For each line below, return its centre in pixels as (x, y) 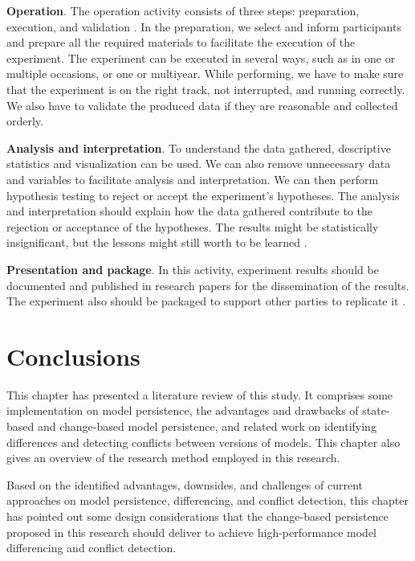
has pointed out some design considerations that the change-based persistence (197, 516)
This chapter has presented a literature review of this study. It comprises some (200, 394)
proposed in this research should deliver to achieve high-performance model (191, 532)
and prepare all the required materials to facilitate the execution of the (181, 42)
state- (376, 410)
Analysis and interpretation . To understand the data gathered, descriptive (199, 147)
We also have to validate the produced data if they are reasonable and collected (202, 105)
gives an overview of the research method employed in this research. (173, 458)
